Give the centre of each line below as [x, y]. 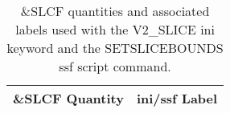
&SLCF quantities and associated [115, 11]
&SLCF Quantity [68, 98]
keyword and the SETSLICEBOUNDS [115, 48]
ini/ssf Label [177, 98]
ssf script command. [115, 66]
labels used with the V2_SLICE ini [115, 29]
